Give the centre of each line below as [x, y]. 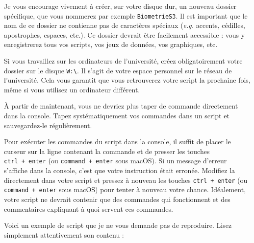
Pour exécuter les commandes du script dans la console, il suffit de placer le [117, 142]
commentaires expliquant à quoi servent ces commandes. [89, 209]
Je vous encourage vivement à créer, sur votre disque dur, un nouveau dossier [120, 6]
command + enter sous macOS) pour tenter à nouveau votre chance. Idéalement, [125, 189]
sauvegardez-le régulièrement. [48, 125]
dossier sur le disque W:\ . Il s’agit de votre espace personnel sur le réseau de [118, 70]
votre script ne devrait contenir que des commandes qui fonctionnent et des [117, 199]
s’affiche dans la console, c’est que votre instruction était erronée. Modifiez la [120, 170]
